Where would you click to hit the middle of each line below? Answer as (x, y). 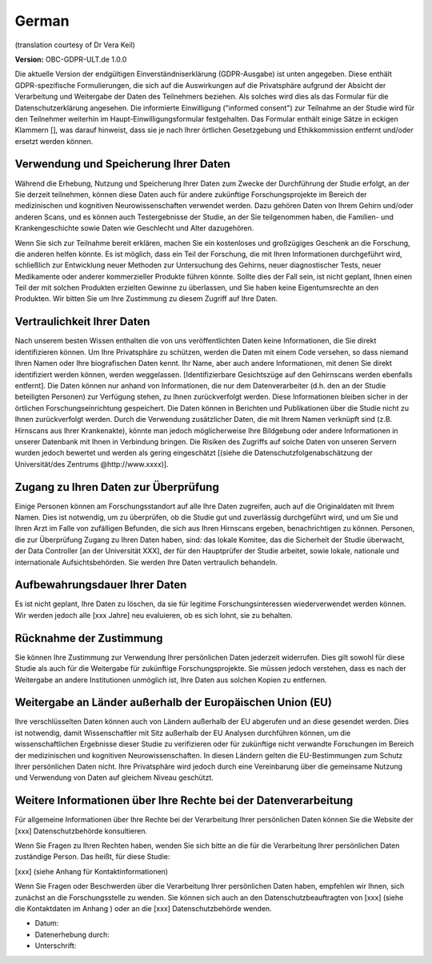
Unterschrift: (56, 946)
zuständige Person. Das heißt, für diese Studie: (92, 857)
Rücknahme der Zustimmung (89, 638)
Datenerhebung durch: (72, 934)
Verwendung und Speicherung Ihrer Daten (123, 164)
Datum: (47, 923)
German (42, 21)
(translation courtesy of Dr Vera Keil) (75, 45)
